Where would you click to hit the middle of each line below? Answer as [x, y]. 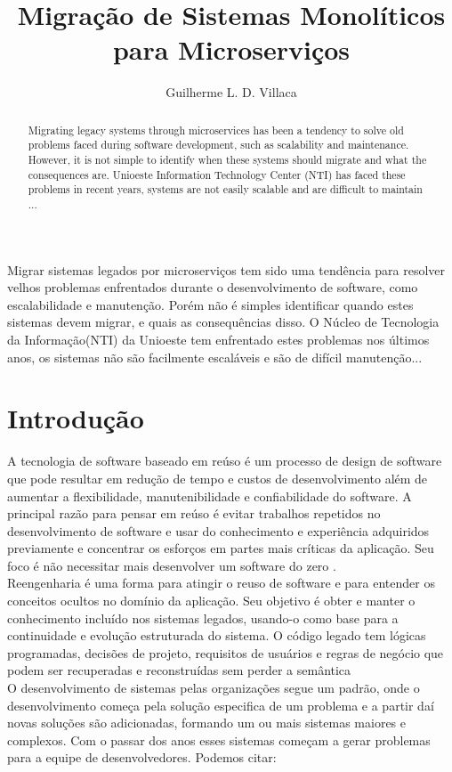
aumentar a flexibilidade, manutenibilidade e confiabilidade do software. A [210, 496]
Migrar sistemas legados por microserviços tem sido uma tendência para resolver [226, 269]
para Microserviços [231, 49]
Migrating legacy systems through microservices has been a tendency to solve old [216, 130]
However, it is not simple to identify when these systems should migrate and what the [227, 160]
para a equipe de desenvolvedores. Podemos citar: [142, 757]
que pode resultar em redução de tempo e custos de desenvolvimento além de [218, 478]
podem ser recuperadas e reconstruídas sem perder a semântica [179, 670]
